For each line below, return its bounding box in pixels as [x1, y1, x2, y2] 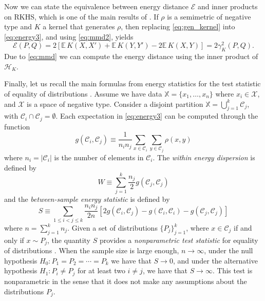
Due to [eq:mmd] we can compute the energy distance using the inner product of [4, 51, 258, 62]
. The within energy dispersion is [153, 152, 255, 162]
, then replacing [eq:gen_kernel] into [121, 21, 235, 32]
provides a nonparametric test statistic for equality [99, 234, 258, 245]
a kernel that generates [43, 21, 115, 32]
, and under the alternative [173, 255, 258, 266]
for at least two [77, 265, 125, 276]
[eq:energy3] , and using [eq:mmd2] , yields [4, 31, 134, 42]
